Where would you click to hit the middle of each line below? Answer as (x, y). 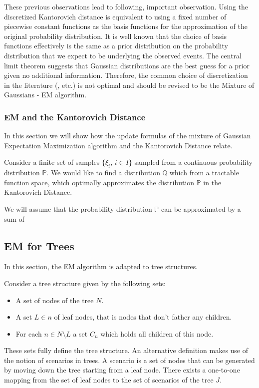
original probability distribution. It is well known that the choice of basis (116, 36)
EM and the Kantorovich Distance (75, 117)
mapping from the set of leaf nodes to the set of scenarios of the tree (109, 380)
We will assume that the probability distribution (78, 208)
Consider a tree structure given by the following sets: (85, 283)
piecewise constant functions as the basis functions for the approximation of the (126, 26)
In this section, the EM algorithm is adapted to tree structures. (101, 266)
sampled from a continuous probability (193, 162)
